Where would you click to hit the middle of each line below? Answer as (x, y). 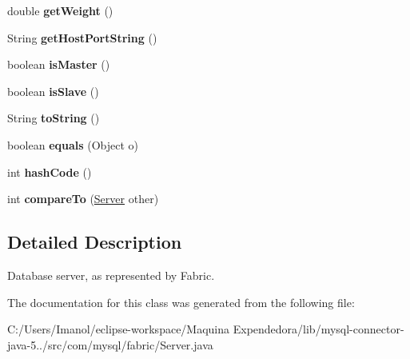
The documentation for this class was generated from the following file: (181, 302)
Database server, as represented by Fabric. (111, 275)
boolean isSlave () (53, 91)
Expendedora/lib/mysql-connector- (318, 329)
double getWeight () (60, 10)
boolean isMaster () (59, 64)
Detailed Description (95, 242)
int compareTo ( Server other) (83, 199)
